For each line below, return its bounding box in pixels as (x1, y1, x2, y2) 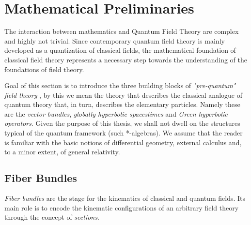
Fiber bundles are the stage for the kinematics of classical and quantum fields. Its (4, 193, 246, 203)
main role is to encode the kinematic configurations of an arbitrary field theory (4, 202, 239, 212)
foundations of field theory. (4, 64, 84, 74)
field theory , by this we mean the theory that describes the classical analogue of (4, 90, 242, 100)
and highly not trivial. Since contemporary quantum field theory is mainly (4, 35, 225, 45)
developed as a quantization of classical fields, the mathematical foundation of (4, 45, 236, 55)
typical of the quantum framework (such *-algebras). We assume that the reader (4, 128, 243, 138)
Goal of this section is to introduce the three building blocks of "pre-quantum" (4, 80, 236, 90)
